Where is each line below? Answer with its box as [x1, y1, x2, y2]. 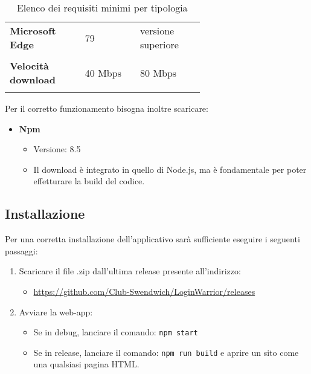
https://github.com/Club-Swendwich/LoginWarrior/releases [33, 285, 255, 297]
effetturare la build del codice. [33, 175, 145, 187]
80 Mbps [140, 65, 177, 80]
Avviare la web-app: [19, 305, 93, 318]
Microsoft [10, 24, 56, 37]
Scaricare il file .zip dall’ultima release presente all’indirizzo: [19, 265, 241, 277]
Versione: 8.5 [33, 143, 81, 155]
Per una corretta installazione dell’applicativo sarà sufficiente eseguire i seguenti [5, 233, 300, 245]
